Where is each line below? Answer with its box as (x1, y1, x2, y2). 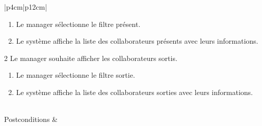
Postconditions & (4, 114, 58, 124)
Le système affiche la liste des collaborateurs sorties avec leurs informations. (16, 86, 253, 97)
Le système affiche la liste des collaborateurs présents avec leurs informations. (16, 36, 258, 46)
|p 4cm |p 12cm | (4, 2, 47, 12)
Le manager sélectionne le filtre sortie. (16, 70, 135, 80)
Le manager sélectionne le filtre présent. (16, 18, 141, 29)
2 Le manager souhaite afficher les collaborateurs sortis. (4, 52, 177, 63)
